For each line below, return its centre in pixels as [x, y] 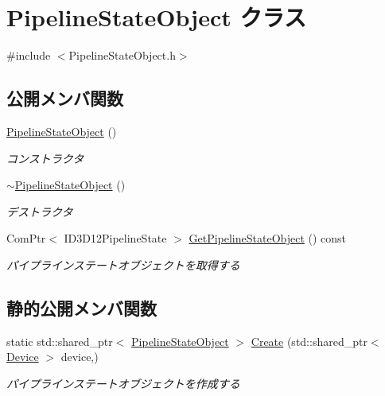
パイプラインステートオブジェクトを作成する [123, 383]
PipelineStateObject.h [122, 55]
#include [29, 55]
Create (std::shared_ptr [309, 341]
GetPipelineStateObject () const [268, 238]
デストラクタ [40, 211]
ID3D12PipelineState [115, 238]
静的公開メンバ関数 [82, 307]
